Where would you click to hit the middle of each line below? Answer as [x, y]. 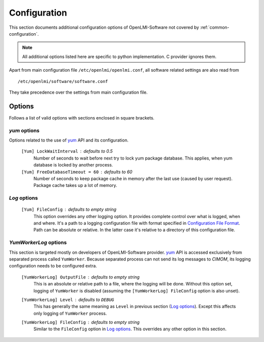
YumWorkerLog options [38, 242]
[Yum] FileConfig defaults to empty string [69, 209]
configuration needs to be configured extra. [53, 266]
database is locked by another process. [73, 165]
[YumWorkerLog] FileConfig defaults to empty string [80, 322]
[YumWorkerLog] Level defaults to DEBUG [68, 300]
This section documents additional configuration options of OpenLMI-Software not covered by [104, 27]
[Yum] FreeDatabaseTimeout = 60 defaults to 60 [77, 172]
